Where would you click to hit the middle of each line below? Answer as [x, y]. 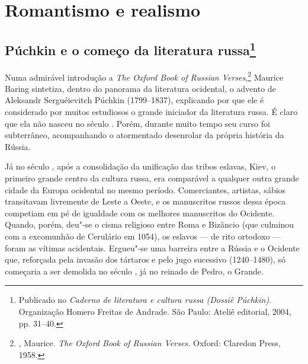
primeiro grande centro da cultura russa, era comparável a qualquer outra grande [152, 178]
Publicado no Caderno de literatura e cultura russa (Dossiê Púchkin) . [145, 300]
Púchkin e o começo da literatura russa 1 [130, 48]
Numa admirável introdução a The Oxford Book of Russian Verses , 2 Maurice [144, 76]
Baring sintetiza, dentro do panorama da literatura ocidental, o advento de [140, 88]
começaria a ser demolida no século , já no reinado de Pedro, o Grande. [134, 271]
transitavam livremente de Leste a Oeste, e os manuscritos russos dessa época [145, 201]
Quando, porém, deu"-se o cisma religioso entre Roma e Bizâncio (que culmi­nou [150, 224]
